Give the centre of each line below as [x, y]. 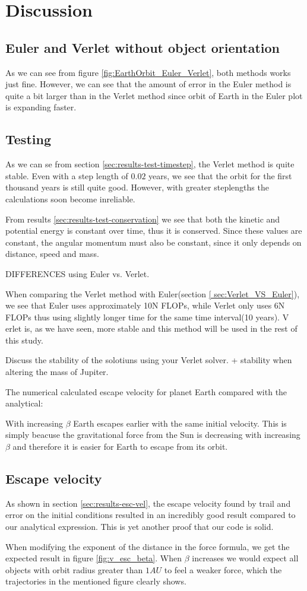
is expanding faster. [41, 107]
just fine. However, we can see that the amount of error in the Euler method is [148, 84]
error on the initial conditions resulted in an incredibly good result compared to [151, 515]
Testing [28, 139]
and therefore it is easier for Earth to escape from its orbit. [120, 447]
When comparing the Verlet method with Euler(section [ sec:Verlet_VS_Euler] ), [153, 293]
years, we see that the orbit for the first [220, 175]
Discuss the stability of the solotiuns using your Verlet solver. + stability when [149, 360]
